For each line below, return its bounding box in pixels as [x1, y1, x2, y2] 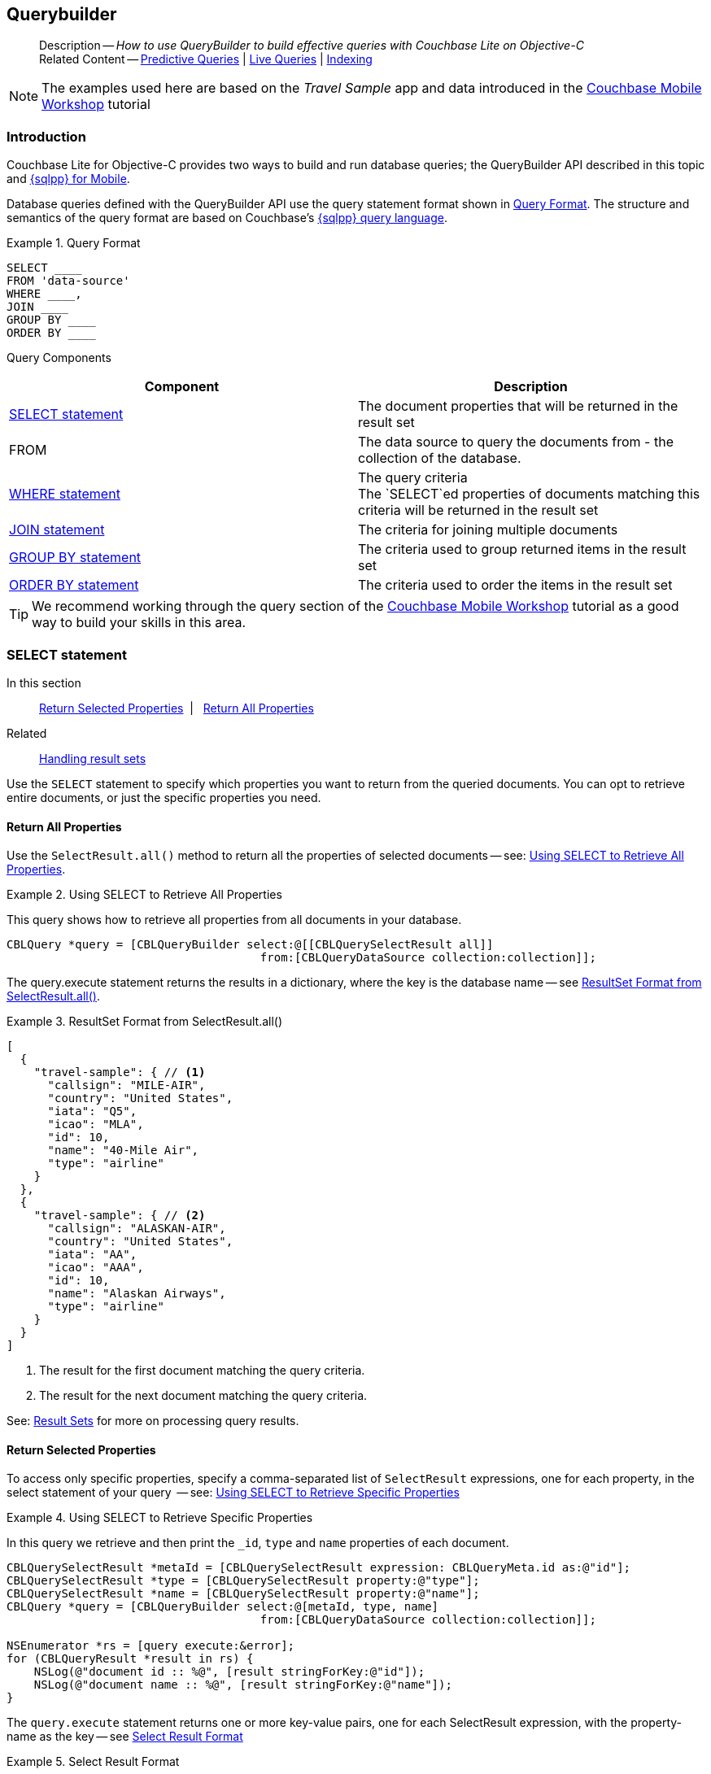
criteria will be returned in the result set [358, 502, 599, 519]
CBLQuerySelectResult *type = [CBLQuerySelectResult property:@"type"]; [7, 1574, 480, 1588]
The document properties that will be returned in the [358, 398, 678, 415]
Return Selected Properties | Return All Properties [39, 700, 314, 715]
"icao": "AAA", [47, 1261, 144, 1275]
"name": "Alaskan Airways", [47, 1287, 226, 1301]
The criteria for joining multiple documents [358, 521, 618, 538]
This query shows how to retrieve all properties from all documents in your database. [7, 913, 462, 927]
